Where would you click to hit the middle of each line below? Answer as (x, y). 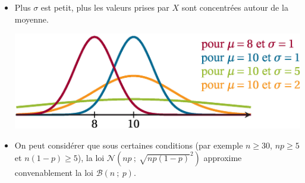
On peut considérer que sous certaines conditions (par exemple (129, 145)
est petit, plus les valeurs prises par (105, 7)
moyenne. (32, 19)
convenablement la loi (54, 173)
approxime (223, 158)
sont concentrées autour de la (235, 7)
